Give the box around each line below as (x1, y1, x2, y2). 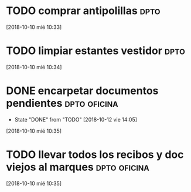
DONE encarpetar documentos (6, 84, 159, 97)
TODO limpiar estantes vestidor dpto (6, 44, 186, 58)
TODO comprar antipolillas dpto (6, 4, 161, 18)
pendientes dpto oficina (6, 97, 118, 110)
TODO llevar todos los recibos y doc (6, 148, 184, 161)
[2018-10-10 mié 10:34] (6, 63, 62, 70)
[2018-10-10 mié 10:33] (6, 23, 62, 31)
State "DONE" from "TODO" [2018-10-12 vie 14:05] (14, 116, 138, 123)
